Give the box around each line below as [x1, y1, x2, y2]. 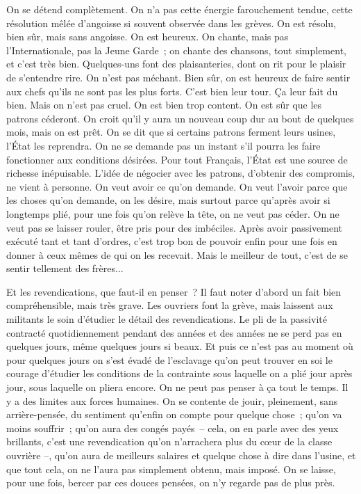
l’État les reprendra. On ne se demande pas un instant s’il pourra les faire [6, 138, 321, 152]
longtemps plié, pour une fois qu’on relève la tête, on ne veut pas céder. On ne [6, 206, 339, 221]
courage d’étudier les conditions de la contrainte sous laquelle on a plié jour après [6, 366, 353, 381]
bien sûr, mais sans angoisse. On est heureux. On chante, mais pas [6, 29, 289, 44]
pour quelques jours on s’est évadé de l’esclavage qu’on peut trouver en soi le [6, 352, 333, 367]
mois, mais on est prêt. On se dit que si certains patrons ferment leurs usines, [6, 125, 336, 139]
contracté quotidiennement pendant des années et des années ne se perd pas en [6, 325, 342, 340]
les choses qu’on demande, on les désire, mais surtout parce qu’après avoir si [6, 193, 330, 207]
